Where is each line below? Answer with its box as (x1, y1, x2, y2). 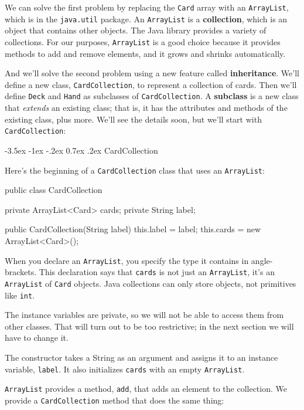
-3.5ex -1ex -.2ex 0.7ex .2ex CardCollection (5, 144, 158, 156)
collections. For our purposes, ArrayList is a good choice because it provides (5, 35, 281, 48)
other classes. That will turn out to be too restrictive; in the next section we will (5, 320, 294, 332)
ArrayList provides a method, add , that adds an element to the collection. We (5, 382, 287, 395)
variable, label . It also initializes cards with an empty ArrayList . (5, 362, 245, 375)
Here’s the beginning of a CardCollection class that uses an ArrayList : (5, 164, 265, 176)
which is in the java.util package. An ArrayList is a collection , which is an (5, 12, 288, 25)
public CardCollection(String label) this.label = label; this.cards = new (5, 223, 261, 235)
